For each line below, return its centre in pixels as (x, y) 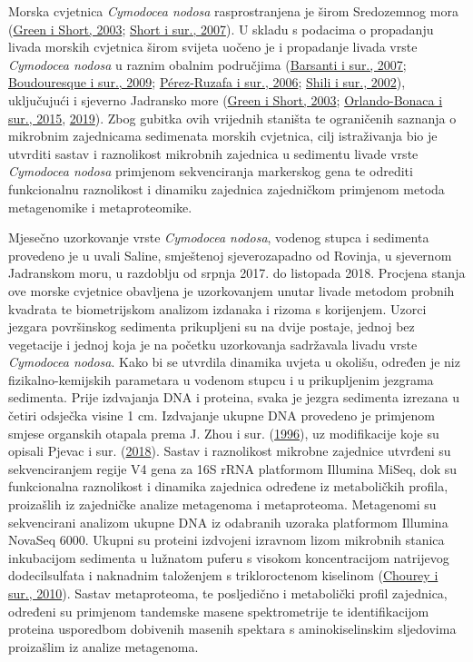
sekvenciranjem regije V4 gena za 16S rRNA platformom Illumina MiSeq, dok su (233, 468)
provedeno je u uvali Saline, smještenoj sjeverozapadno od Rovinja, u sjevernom (230, 255)
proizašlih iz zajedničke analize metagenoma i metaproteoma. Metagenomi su (222, 504)
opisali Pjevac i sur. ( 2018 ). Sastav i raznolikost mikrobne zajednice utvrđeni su (230, 451)
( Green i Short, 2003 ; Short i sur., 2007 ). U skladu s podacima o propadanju (221, 29)
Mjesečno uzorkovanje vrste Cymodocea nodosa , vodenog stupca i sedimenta (219, 237)
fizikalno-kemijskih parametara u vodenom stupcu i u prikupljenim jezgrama (221, 379)
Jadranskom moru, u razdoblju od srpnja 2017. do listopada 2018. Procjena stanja (237, 273)
